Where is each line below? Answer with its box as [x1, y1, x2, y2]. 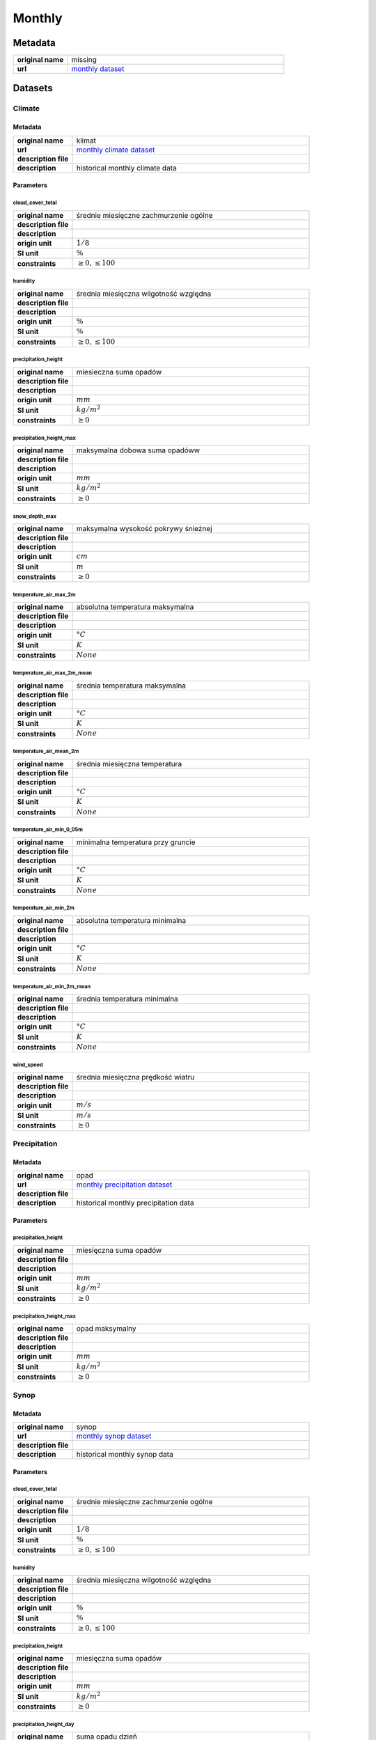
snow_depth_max [13, 512, 57, 520]
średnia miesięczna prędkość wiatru [76, 1073, 195, 1082]
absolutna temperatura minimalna [76, 916, 187, 926]
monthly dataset [71, 64, 125, 74]
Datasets [13, 82, 53, 94]
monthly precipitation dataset [76, 1180, 173, 1189]
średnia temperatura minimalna [76, 994, 179, 1004]
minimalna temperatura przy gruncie [76, 837, 196, 847]
